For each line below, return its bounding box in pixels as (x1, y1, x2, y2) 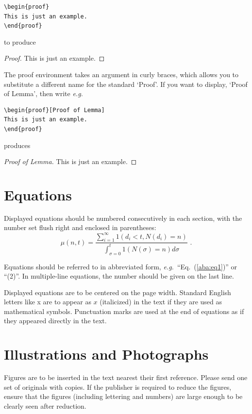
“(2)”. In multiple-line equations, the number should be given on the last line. (4, 271, 234, 281)
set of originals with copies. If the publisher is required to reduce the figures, (4, 381, 232, 392)
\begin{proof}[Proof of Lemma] (4, 106, 105, 114)
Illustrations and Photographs (4, 344, 209, 364)
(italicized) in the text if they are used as (100, 297, 222, 307)
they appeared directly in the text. (4, 315, 107, 326)
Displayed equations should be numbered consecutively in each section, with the (4, 213, 242, 223)
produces (4, 140, 31, 150)
